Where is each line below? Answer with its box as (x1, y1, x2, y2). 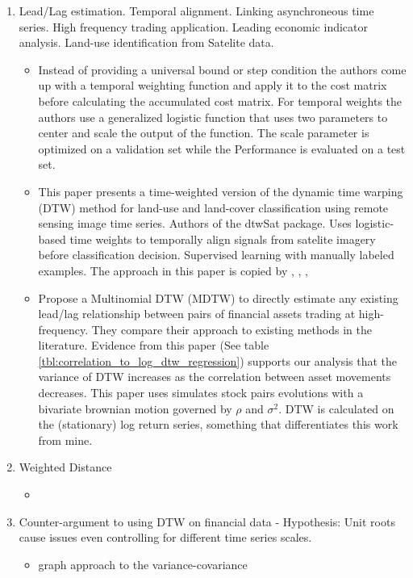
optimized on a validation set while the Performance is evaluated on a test (38, 140, 406, 157)
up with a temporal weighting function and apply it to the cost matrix (38, 77, 387, 94)
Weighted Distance (19, 459, 112, 475)
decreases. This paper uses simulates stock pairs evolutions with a (38, 384, 364, 401)
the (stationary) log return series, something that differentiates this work (38, 416, 398, 433)
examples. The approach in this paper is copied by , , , (38, 262, 308, 279)
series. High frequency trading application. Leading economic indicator (19, 18, 369, 35)
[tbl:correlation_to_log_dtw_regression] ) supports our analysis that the (38, 352, 398, 369)
